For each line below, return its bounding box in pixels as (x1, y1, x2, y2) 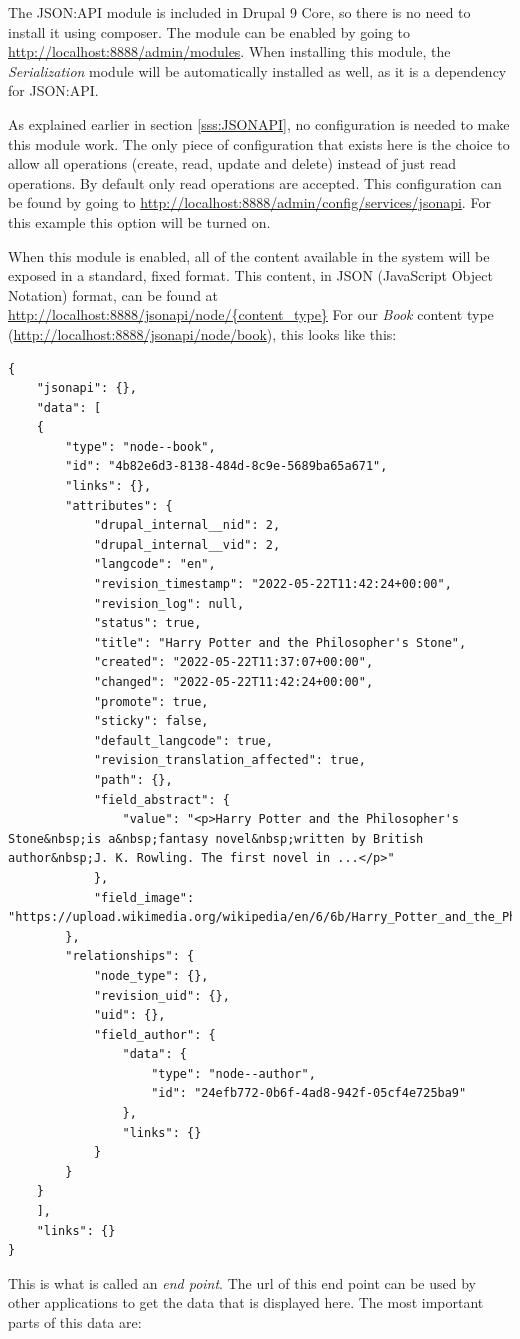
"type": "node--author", (151, 1066, 316, 1081)
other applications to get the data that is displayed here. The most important (8, 1292, 484, 1313)
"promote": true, (93, 694, 209, 709)
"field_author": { (93, 1027, 216, 1042)
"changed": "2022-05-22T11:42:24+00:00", (93, 675, 374, 689)
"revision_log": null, (93, 596, 245, 611)
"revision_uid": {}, (93, 988, 230, 1003)
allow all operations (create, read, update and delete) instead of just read (8, 153, 457, 174)
